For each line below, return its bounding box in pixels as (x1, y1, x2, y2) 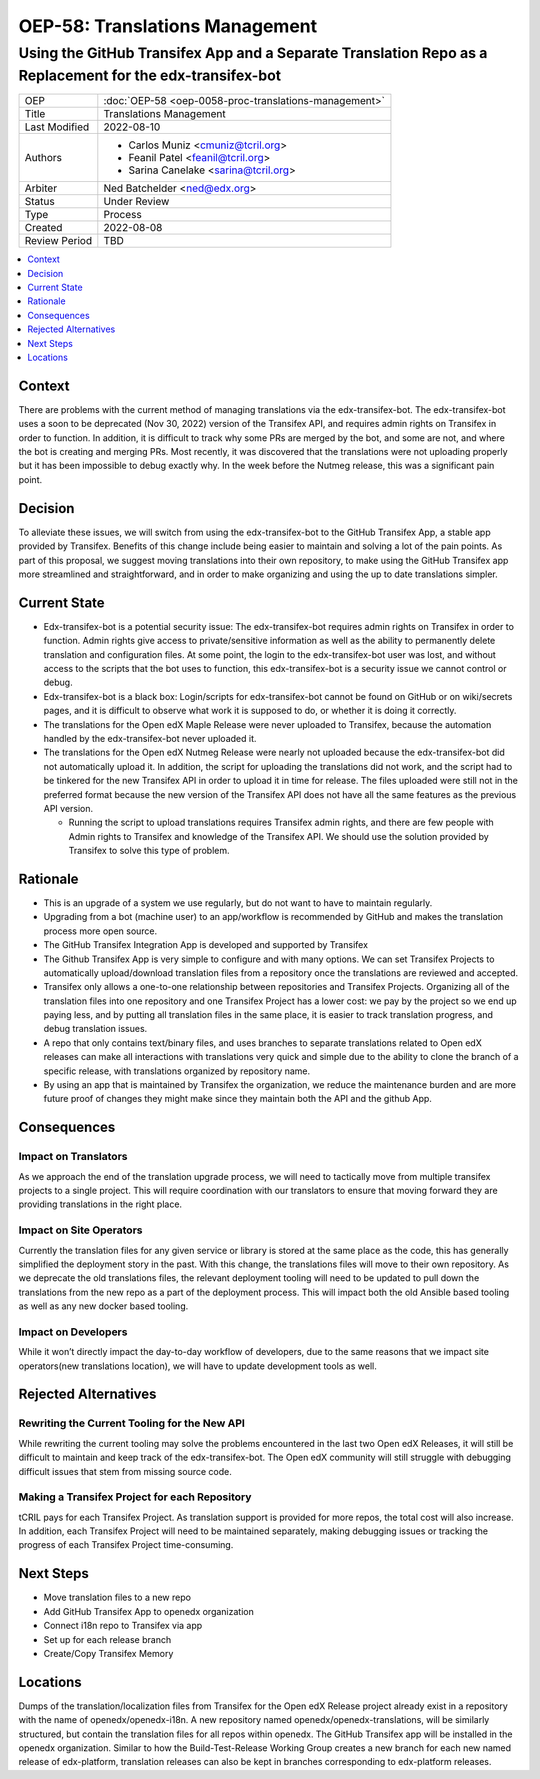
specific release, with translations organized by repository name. (43, 1065, 311, 1077)
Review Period (24, 234, 93, 248)
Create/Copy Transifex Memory (43, 1647, 174, 1659)
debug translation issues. (43, 1023, 148, 1035)
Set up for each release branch (43, 1633, 172, 1645)
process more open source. (43, 925, 158, 937)
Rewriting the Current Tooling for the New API (18, 1416, 245, 1430)
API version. (43, 802, 94, 814)
